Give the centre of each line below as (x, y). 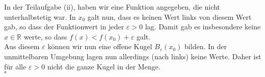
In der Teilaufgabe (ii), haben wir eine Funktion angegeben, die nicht (112, 7)
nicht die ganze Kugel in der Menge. (104, 66)
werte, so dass (45, 36)
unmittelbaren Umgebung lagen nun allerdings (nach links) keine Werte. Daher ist (133, 56)
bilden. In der (206, 46)
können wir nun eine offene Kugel (100, 46)
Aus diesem (22, 46)
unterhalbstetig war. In (40, 16)
